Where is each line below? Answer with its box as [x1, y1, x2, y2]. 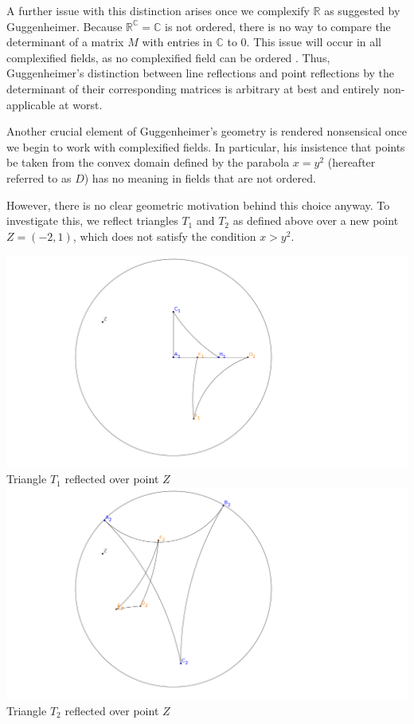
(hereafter [327, 154, 376, 171]
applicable [6, 96, 56, 112]
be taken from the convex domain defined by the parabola [6, 154, 290, 171]
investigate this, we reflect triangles [6, 212, 178, 229]
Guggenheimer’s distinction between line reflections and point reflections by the [6, 65, 395, 81]
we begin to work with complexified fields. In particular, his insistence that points [6, 138, 405, 155]
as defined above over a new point [232, 212, 399, 229]
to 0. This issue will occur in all [227, 33, 382, 50]
